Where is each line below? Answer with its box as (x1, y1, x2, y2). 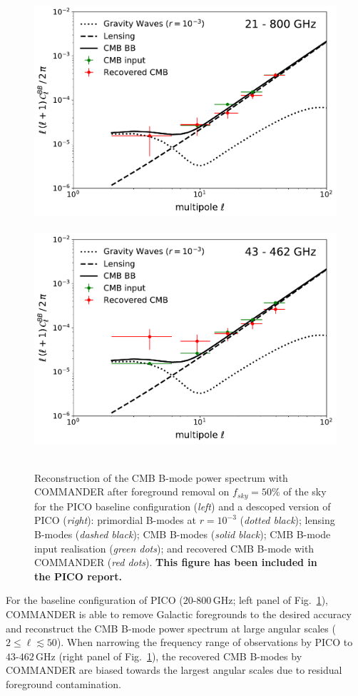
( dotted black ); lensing (240, 513, 335, 528)
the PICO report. (34, 568, 122, 583)
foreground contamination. (6, 676, 121, 691)
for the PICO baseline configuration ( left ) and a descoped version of (34, 498, 331, 513)
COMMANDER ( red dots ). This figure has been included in (34, 555, 317, 570)
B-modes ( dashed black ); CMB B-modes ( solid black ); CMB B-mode (34, 526, 331, 541)
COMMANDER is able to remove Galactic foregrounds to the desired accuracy (6, 606, 352, 621)
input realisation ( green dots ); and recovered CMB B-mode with (34, 540, 314, 555)
